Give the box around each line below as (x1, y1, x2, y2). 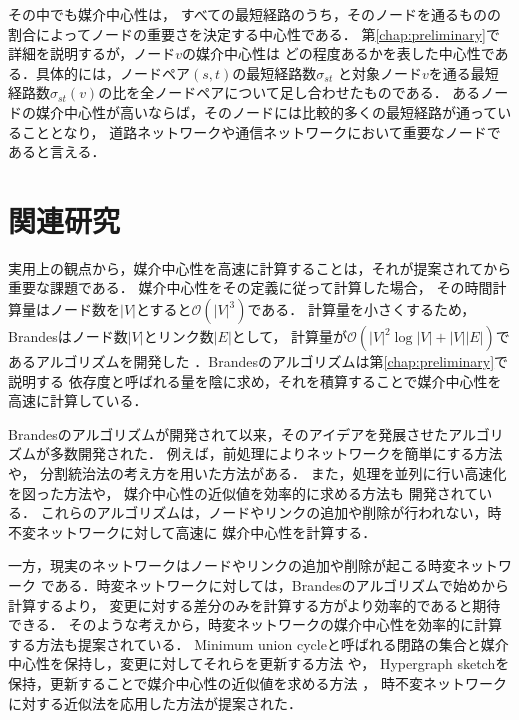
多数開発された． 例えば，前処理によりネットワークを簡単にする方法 (49, 443, 503, 464)
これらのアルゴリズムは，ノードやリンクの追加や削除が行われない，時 (40, 502, 502, 523)
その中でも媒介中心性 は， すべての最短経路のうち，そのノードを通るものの (8, 4, 502, 24)
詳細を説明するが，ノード (8, 43, 176, 64)
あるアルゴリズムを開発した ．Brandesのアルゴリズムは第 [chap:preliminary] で (8, 351, 509, 372)
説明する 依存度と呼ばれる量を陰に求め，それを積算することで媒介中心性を (8, 370, 502, 391)
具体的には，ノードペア (35, 62, 190, 83)
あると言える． (8, 141, 106, 162)
